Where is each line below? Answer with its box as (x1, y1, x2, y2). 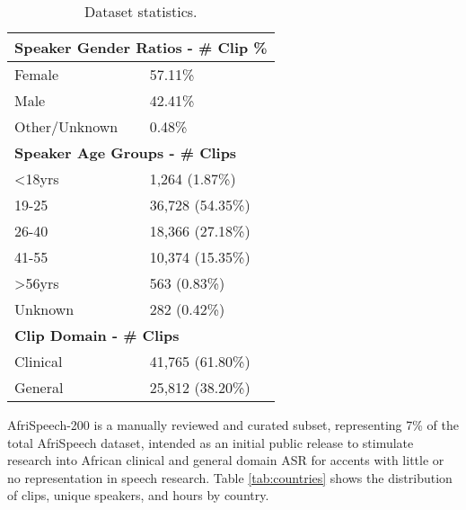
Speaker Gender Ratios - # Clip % (14, 37, 268, 58)
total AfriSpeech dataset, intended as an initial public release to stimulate (7, 433, 414, 452)
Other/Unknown (14, 116, 119, 137)
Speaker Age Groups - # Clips (14, 142, 237, 163)
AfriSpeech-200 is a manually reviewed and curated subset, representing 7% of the (7, 416, 459, 434)
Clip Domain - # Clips (14, 325, 180, 345)
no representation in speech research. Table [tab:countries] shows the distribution (7, 468, 453, 487)
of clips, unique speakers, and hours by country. (7, 486, 269, 505)
